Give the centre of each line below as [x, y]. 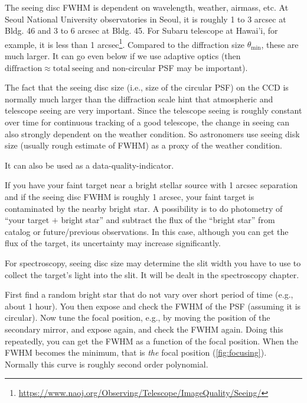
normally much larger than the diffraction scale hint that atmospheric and [139, 99]
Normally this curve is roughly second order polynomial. [107, 364]
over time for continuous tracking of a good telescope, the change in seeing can [147, 122]
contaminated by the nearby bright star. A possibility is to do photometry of [144, 208]
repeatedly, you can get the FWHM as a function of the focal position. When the [152, 341]
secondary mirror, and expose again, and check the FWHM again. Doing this [144, 329]
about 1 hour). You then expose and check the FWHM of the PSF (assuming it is [153, 306]
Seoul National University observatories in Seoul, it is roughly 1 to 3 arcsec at [146, 19]
